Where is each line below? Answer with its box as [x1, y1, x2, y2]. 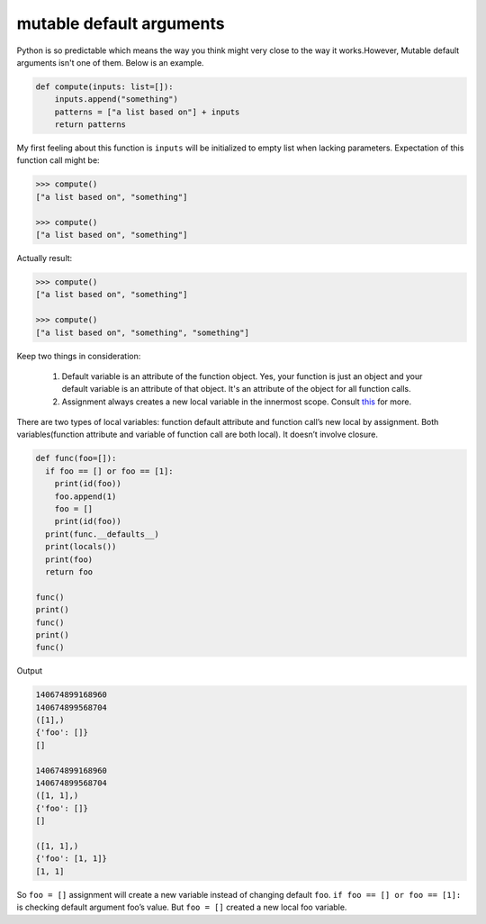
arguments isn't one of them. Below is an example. [16, 57, 204, 68]
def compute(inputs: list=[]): [35, 81, 175, 92]
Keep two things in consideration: [16, 350, 141, 361]
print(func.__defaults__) [45, 529, 159, 539]
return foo [45, 566, 94, 576]
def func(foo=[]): [35, 453, 117, 464]
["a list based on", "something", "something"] [35, 327, 249, 338]
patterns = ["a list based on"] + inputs [54, 106, 240, 117]
